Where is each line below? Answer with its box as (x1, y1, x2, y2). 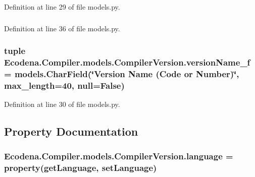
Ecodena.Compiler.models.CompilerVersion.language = (4, 150, 233, 162)
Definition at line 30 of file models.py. (4, 99, 120, 109)
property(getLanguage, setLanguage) (4, 161, 157, 174)
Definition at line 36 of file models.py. (4, 23, 120, 33)
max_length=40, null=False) (4, 79, 125, 91)
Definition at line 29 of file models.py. (4, 2, 120, 12)
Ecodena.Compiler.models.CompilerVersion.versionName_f (4, 55, 250, 68)
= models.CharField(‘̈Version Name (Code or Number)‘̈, (4, 67, 239, 80)
